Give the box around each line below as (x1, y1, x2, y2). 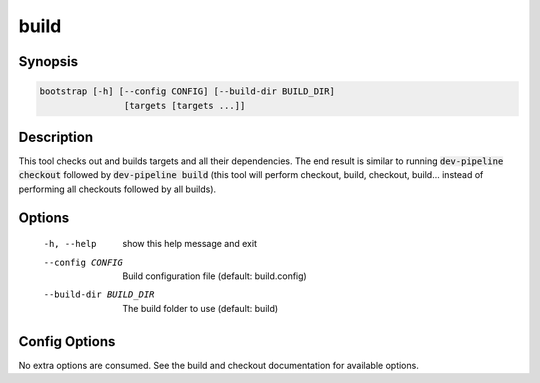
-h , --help (43, 238, 97, 250)
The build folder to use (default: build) (122, 302, 279, 314)
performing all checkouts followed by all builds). (18, 183, 217, 195)
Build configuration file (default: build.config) (122, 270, 307, 282)
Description (18, 128, 94, 145)
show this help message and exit (122, 238, 257, 250)
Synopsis (18, 53, 79, 70)
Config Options (18, 333, 116, 350)
